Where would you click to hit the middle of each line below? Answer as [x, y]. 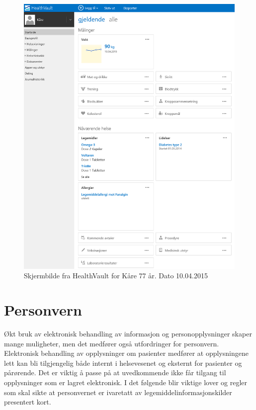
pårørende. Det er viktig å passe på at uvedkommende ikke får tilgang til [115, 372]
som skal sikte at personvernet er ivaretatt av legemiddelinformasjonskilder [118, 392]
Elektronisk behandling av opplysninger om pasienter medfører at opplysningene [126, 353]
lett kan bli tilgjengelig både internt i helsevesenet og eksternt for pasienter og [123, 363]
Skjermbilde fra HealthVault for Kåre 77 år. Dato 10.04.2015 [116, 276]
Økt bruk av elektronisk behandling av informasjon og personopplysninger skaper [128, 334]
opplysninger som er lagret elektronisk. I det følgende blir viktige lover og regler [126, 382]
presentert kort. [28, 402]
